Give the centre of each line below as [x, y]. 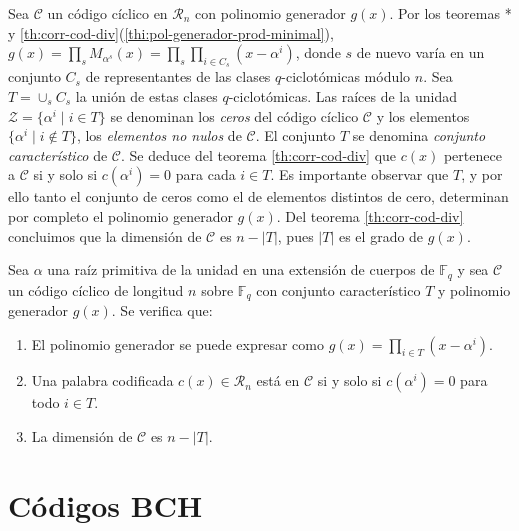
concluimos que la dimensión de [105, 235]
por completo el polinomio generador [120, 215]
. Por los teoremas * [450, 13]
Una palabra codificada [102, 380]
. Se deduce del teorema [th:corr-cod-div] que [259, 154]
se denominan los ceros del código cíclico [234, 115]
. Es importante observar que [359, 174]
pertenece [472, 154]
